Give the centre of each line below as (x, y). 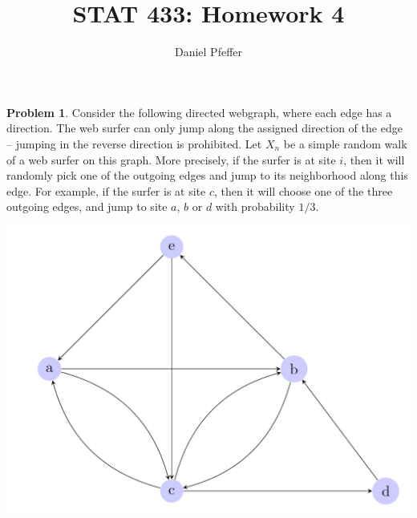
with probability (255, 206)
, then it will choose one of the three (303, 190)
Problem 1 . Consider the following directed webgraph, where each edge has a (199, 112)
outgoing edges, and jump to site (87, 206)
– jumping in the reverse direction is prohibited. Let (134, 143)
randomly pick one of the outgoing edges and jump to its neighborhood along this (207, 175)
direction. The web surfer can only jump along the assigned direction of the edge (204, 128)
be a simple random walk (345, 143)
